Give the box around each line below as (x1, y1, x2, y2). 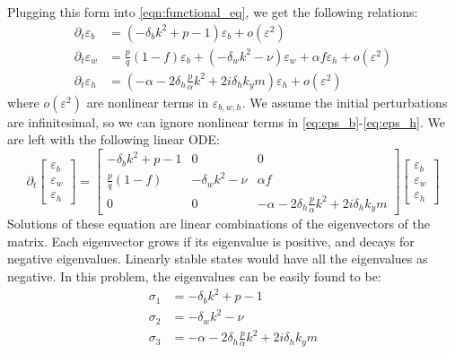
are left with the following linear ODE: (7, 130, 220, 149)
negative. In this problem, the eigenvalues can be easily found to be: (7, 267, 381, 285)
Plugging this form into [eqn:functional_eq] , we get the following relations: (7, 3, 418, 21)
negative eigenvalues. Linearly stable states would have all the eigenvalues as (7, 249, 428, 268)
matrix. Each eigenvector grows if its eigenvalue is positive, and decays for (7, 231, 415, 250)
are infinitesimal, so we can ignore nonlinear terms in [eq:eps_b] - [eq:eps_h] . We (7, 112, 445, 131)
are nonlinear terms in (86, 92, 209, 111)
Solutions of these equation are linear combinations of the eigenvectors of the (7, 214, 430, 233)
